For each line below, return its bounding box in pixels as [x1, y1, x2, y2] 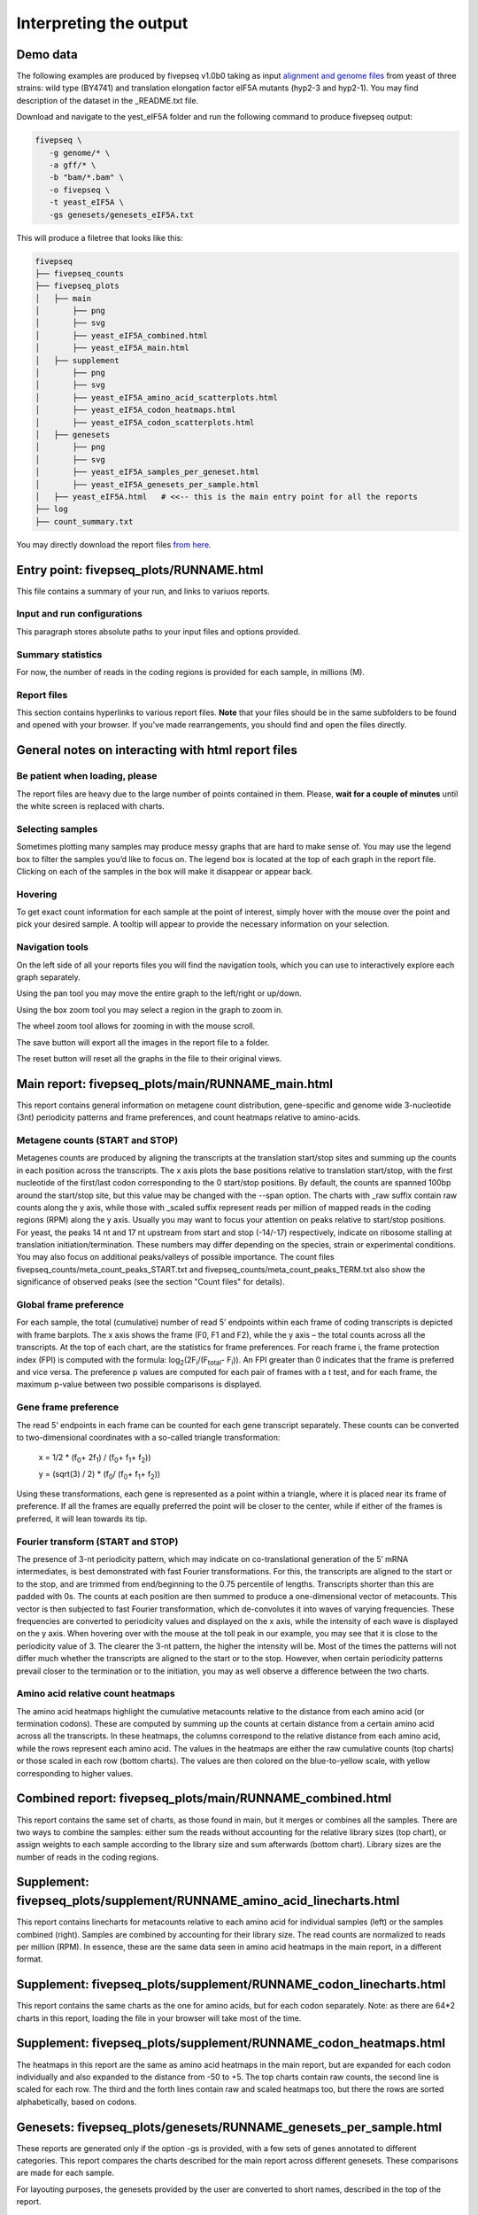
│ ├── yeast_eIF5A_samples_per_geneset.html [35, 467, 260, 478]
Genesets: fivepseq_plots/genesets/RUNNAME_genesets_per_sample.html [16, 2119, 443, 2134]
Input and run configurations [16, 608, 143, 620]
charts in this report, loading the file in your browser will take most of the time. [16, 2012, 302, 2024]
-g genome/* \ [49, 147, 111, 158]
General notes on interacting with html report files [16, 742, 298, 758]
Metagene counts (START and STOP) [16, 1134, 179, 1146]
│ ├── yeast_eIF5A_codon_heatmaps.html [35, 405, 236, 416]
